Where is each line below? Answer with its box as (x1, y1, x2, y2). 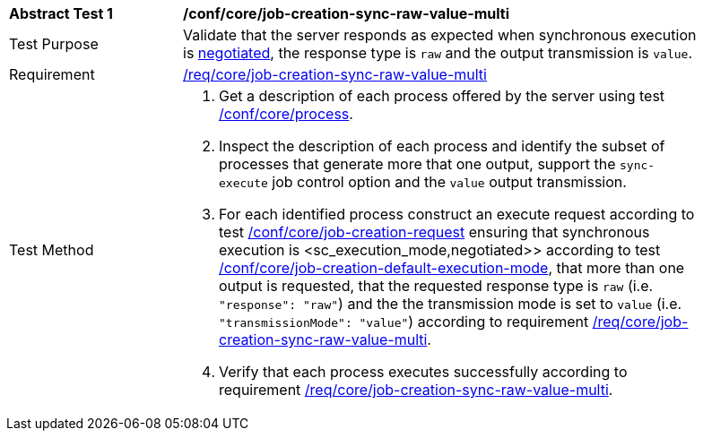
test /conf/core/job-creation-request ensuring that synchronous (219, 223, 650, 241)
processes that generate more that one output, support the (219, 155, 616, 173)
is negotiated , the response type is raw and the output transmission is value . (183, 44, 693, 62)
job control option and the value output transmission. (272, 173, 627, 191)
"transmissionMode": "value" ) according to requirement (219, 313, 589, 331)
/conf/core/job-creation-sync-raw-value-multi (183, 4, 510, 22)
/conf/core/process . (219, 105, 353, 123)
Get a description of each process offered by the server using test (219, 87, 665, 105)
